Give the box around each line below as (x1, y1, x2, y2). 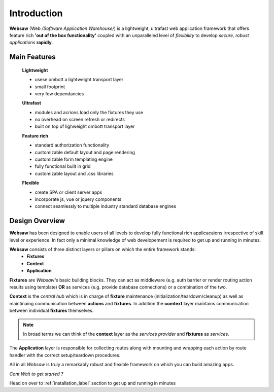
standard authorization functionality (35, 142, 110, 148)
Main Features (9, 53, 56, 61)
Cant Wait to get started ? (9, 371, 63, 377)
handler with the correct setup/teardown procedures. (9, 352, 121, 358)
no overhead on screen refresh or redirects (35, 117, 125, 123)
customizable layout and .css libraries (35, 170, 114, 176)
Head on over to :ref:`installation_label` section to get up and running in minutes (9, 380, 176, 386)
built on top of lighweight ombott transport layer (35, 123, 135, 129)
